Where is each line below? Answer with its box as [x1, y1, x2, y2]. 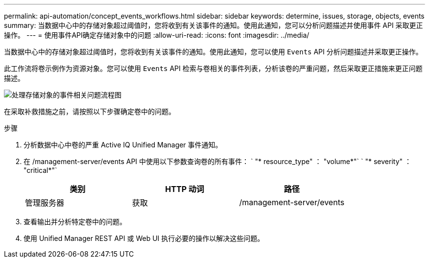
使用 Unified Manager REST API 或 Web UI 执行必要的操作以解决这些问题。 [24, 234, 264, 242]
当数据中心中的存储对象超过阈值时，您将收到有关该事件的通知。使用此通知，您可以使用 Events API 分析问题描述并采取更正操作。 [4, 48, 423, 56]
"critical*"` [24, 166, 57, 174]
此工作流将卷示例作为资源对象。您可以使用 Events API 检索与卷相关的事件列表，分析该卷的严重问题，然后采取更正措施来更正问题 [4, 64, 423, 72]
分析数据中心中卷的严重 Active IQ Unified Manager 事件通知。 [24, 141, 222, 149]
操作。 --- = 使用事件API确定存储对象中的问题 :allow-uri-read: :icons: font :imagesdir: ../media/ [4, 31, 310, 39]
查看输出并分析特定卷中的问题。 [24, 217, 126, 226]
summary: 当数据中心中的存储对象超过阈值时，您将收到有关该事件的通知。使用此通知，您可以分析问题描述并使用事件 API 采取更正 [4, 21, 423, 29]
